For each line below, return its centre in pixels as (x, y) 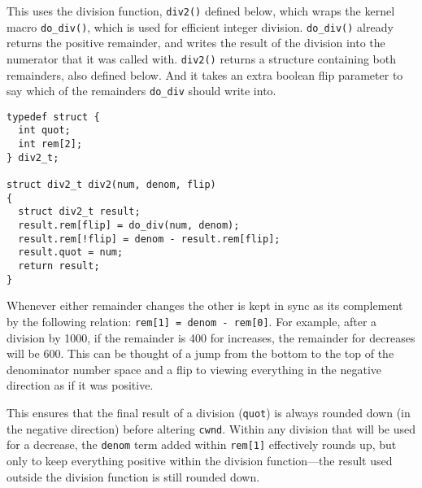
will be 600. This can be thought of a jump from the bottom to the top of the (200, 353)
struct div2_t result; (79, 212)
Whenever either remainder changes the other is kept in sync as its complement (205, 305)
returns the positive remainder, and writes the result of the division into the (196, 43)
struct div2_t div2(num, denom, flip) (111, 185)
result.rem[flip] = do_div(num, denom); (129, 226)
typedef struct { (53, 117)
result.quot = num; (71, 253)
